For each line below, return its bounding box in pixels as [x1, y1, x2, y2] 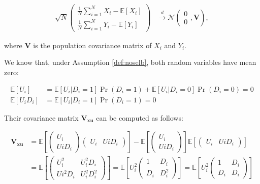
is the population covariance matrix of [33, 40, 152, 50]
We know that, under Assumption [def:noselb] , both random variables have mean [4, 57, 256, 67]
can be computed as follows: [96, 112, 183, 123]
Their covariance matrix [4, 112, 79, 123]
